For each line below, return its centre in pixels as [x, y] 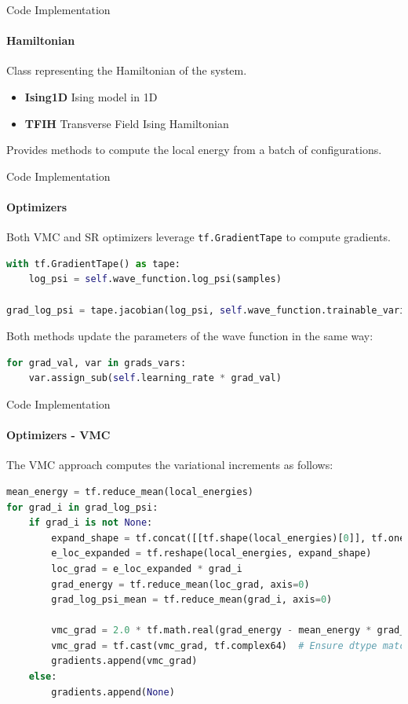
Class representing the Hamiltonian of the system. [127, 70]
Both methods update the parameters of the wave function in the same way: [190, 336]
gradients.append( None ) [113, 692]
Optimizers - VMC [58, 435]
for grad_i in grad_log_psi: [82, 507]
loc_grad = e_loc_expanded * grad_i [147, 568]
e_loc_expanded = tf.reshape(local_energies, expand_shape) [211, 554]
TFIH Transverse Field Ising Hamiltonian [127, 123]
